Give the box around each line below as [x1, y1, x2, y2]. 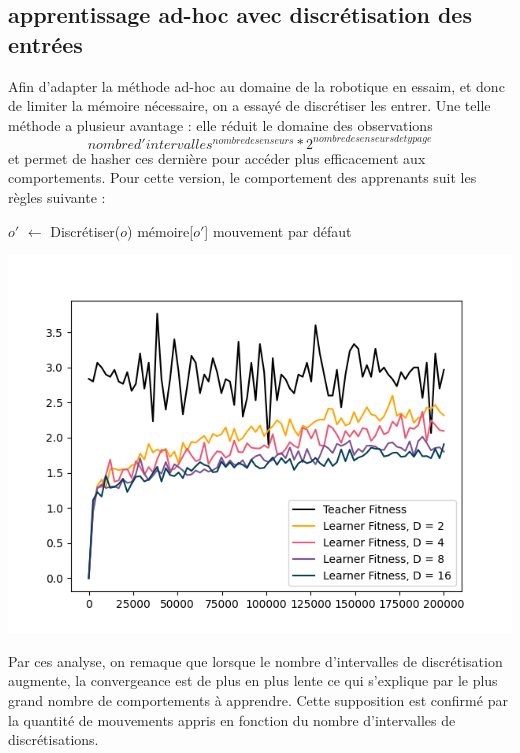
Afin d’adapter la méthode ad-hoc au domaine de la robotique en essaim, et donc [8, 75, 505, 96]
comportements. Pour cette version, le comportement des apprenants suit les [8, 167, 477, 188]
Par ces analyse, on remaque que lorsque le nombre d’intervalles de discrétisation [8, 650, 503, 671]
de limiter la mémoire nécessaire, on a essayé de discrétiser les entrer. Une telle [8, 95, 491, 116]
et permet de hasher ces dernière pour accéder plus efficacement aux [8, 147, 426, 168]
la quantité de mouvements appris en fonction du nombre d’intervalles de [8, 709, 456, 730]
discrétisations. [8, 729, 99, 750]
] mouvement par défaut [204, 220, 352, 241]
